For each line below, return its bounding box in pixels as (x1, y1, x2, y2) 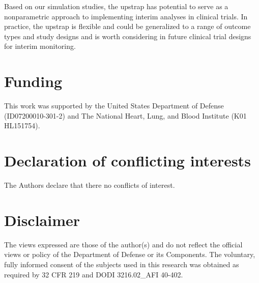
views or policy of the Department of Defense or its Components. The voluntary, (4, 249, 255, 260)
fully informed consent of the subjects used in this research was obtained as (4, 259, 239, 269)
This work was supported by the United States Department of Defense (4, 100, 224, 111)
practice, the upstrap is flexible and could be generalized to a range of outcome (4, 21, 251, 32)
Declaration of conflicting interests (4, 150, 251, 171)
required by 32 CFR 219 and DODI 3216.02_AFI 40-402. (4, 269, 183, 279)
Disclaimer (4, 209, 80, 230)
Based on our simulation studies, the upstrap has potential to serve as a (4, 1, 228, 11)
